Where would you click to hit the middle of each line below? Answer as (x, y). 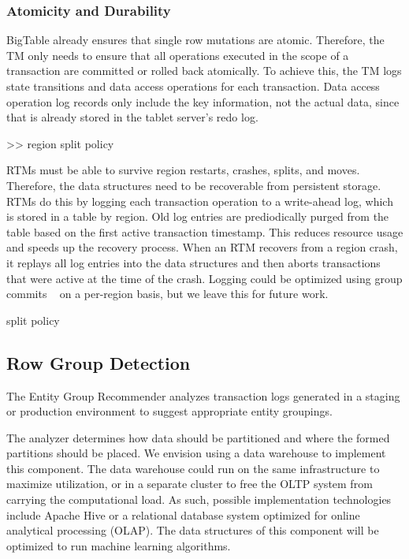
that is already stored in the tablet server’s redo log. (132, 117)
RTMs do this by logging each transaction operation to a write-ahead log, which (200, 201)
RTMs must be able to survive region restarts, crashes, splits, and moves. (183, 170)
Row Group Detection (99, 362)
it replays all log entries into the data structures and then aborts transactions (193, 262)
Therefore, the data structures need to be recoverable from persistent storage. (194, 185)
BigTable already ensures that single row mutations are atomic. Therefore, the (195, 40)
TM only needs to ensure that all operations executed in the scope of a (178, 55)
